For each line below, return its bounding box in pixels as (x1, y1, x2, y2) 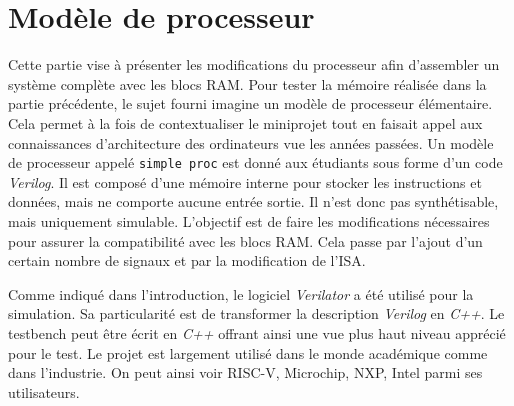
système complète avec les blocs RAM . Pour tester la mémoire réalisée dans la (8, 73, 487, 94)
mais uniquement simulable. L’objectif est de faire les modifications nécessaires (8, 210, 490, 231)
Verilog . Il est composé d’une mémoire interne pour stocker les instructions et (8, 171, 482, 192)
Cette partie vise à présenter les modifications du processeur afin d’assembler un (8, 54, 500, 75)
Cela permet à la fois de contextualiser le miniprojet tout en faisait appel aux (8, 112, 483, 133)
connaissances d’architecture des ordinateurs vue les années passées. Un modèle (8, 132, 494, 153)
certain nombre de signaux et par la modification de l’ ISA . (8, 250, 366, 271)
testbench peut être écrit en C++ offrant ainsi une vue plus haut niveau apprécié (8, 322, 506, 343)
